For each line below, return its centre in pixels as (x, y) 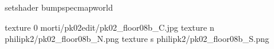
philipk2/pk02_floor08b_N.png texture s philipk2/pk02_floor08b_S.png (137, 39)
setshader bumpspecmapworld (59, 7)
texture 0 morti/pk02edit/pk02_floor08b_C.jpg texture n (110, 27)
